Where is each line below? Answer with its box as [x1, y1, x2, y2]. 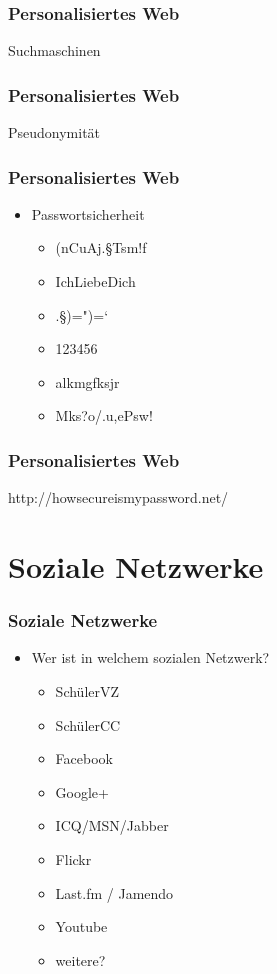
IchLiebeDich [55, 271, 136, 292]
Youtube [55, 916, 108, 937]
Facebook [55, 748, 113, 769]
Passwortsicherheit [31, 203, 145, 224]
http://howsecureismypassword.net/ [8, 487, 229, 508]
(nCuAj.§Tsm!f [55, 237, 147, 258]
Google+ [55, 781, 109, 802]
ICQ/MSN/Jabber [55, 815, 169, 836]
